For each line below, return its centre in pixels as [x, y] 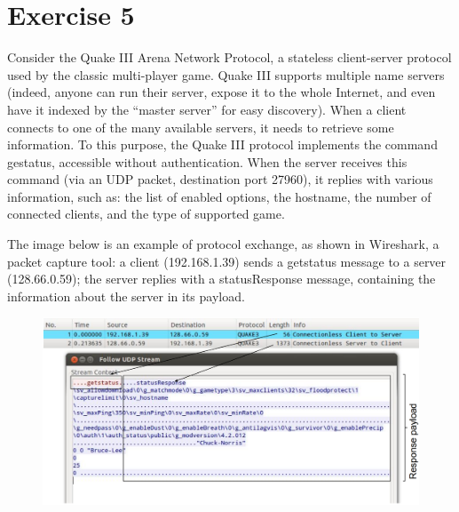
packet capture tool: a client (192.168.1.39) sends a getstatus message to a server [227, 261]
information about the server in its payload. [126, 296]
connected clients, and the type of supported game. [146, 214]
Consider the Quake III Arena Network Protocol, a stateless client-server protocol [229, 57]
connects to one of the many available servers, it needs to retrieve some [201, 127]
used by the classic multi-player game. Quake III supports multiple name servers [226, 74]
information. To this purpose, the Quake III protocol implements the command [222, 144]
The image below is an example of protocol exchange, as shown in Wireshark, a [223, 244]
